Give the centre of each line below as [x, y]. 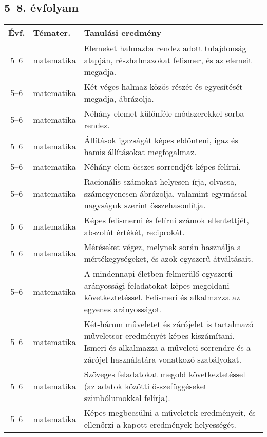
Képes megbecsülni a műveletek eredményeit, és [170, 413]
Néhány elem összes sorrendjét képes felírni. [163, 167]
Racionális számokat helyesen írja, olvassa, [160, 182]
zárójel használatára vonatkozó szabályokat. [163, 359]
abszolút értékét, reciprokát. [134, 232]
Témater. [52, 33]
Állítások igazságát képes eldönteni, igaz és [161, 140]
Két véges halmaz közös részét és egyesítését [163, 87]
